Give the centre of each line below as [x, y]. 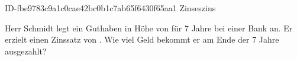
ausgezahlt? [26, 51]
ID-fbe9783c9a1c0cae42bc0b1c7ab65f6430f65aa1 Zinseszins [110, 8]
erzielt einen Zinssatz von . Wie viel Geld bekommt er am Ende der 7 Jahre [142, 39]
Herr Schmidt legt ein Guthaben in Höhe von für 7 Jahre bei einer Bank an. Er [149, 28]
